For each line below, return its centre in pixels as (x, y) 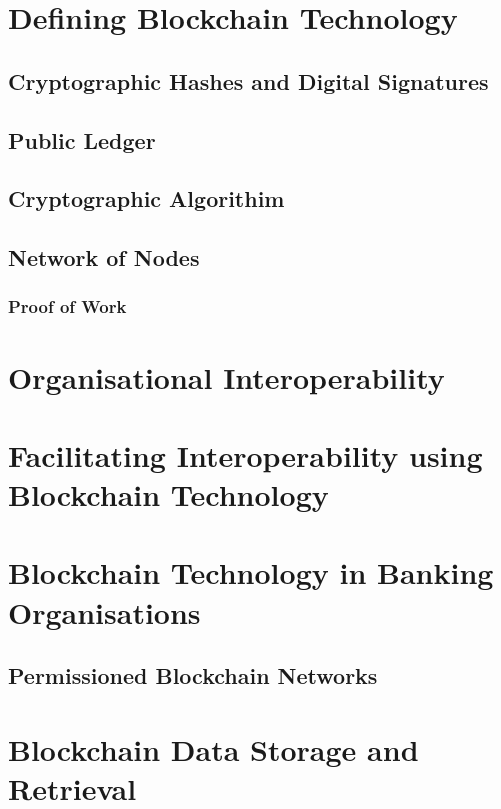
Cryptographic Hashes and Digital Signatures (248, 80)
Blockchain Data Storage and (213, 748)
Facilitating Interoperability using (245, 454)
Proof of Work (67, 306)
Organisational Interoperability (226, 376)
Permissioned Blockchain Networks (193, 675)
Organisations (104, 611)
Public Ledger (82, 139)
